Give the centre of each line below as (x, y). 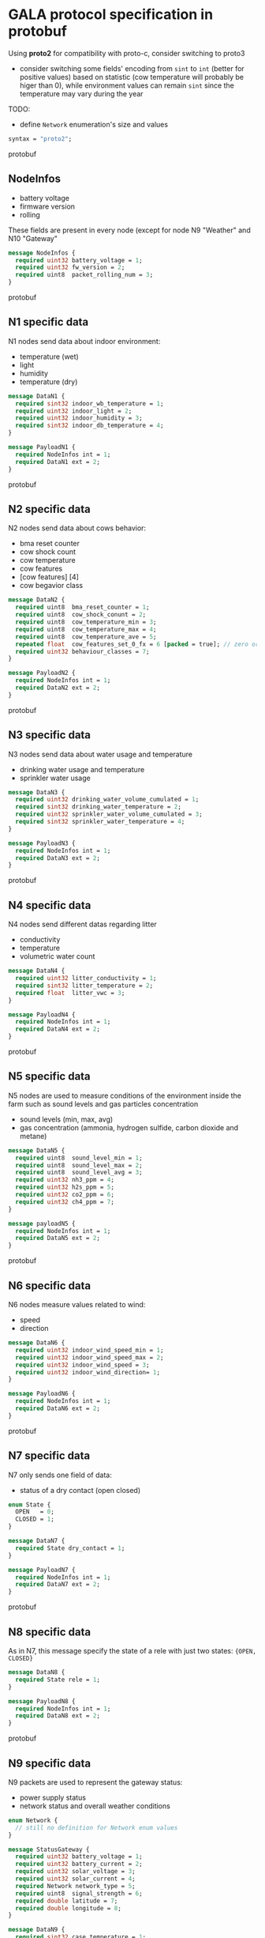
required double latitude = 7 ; (67, 1901)
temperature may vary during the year (81, 93)
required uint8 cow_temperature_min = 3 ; (86, 622)
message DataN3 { (37, 792)
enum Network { (33, 1820)
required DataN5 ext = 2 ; (58, 1239)
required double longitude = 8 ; (69, 1908)
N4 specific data (50, 905)
